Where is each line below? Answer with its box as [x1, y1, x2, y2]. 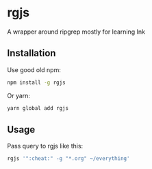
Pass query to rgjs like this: [7, 142, 84, 150]
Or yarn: [7, 91, 31, 100]
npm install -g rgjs [7, 79, 66, 86]
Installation [7, 47, 56, 59]
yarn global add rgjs [7, 104, 69, 111]
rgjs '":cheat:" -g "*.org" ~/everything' [7, 155, 130, 162]
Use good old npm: [7, 65, 62, 74]
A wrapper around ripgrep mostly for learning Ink [7, 27, 146, 36]
